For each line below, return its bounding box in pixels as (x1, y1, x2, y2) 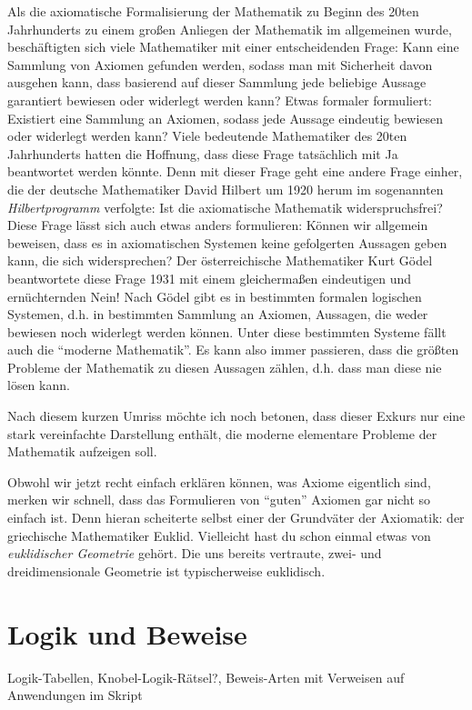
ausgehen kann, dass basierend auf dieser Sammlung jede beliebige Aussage (7, 73, 427, 92)
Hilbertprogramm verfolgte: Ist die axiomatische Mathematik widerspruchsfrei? (7, 197, 443, 216)
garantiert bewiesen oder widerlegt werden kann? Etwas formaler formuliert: (7, 90, 432, 109)
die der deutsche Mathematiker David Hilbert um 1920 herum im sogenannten (7, 179, 444, 198)
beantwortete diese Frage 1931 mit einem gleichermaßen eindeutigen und (7, 268, 412, 287)
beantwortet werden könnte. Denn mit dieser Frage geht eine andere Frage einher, (7, 162, 463, 181)
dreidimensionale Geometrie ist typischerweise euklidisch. (7, 561, 326, 580)
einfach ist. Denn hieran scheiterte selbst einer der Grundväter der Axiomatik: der (7, 508, 465, 527)
